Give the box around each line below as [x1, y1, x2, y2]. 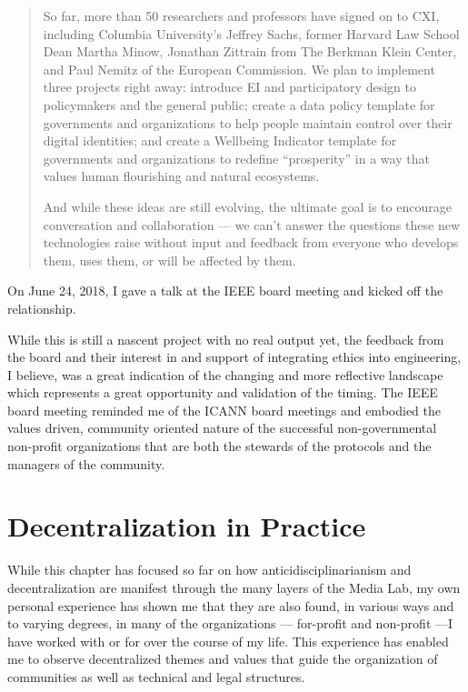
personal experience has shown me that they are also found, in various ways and [7, 596, 454, 615]
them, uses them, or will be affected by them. [43, 250, 296, 269]
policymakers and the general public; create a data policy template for [43, 95, 435, 114]
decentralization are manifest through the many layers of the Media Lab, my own [7, 577, 461, 597]
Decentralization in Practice [7, 507, 366, 545]
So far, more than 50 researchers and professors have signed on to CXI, [43, 6, 440, 25]
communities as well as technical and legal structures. [7, 667, 305, 686]
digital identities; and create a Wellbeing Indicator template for [43, 131, 397, 150]
